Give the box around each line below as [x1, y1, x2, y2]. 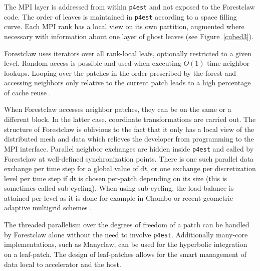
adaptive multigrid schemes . [4, 202, 92, 213]
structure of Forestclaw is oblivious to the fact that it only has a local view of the [4, 123, 254, 134]
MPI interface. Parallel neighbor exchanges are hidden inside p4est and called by [4, 143, 254, 154]
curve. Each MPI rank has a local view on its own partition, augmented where [4, 21, 244, 32]
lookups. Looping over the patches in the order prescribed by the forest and [4, 67, 236, 78]
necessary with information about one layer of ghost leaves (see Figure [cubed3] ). [4, 31, 253, 41]
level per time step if [4, 173, 68, 183]
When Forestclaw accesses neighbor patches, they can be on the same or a [4, 104, 231, 114]
